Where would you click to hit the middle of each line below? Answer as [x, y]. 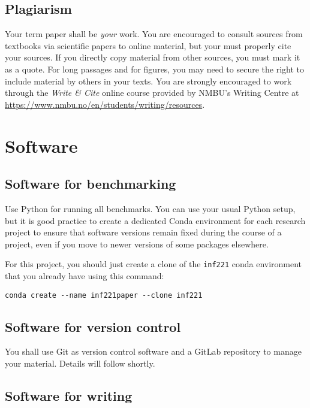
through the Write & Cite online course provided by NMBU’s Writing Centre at [152, 93]
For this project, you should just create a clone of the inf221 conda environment [154, 264]
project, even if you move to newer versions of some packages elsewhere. [137, 244]
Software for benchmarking [91, 184]
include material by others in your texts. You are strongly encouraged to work [148, 81]
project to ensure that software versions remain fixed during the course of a [143, 232]
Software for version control [93, 326]
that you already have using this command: [85, 275]
